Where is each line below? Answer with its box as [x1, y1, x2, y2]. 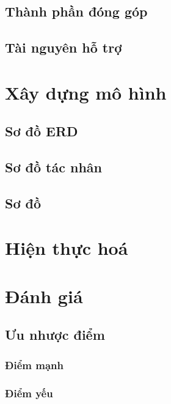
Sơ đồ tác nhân [5, 158, 102, 177]
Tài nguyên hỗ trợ [5, 38, 122, 57]
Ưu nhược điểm [5, 325, 105, 344]
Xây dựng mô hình [5, 79, 167, 105]
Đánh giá [5, 283, 83, 308]
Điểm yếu [5, 385, 53, 400]
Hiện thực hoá [5, 235, 128, 260]
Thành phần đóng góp [5, 2, 148, 21]
